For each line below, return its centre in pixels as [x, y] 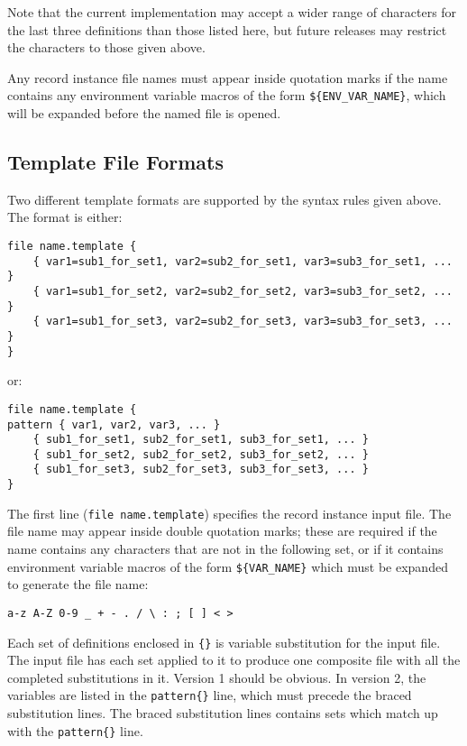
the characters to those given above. [106, 47]
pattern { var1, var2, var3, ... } [114, 424]
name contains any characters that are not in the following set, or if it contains [225, 549]
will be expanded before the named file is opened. [144, 113]
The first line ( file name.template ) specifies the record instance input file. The [229, 513]
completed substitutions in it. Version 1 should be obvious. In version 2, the [217, 677]
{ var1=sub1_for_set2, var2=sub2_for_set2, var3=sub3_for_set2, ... [243, 291]
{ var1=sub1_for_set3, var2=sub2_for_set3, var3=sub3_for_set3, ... [243, 322]
